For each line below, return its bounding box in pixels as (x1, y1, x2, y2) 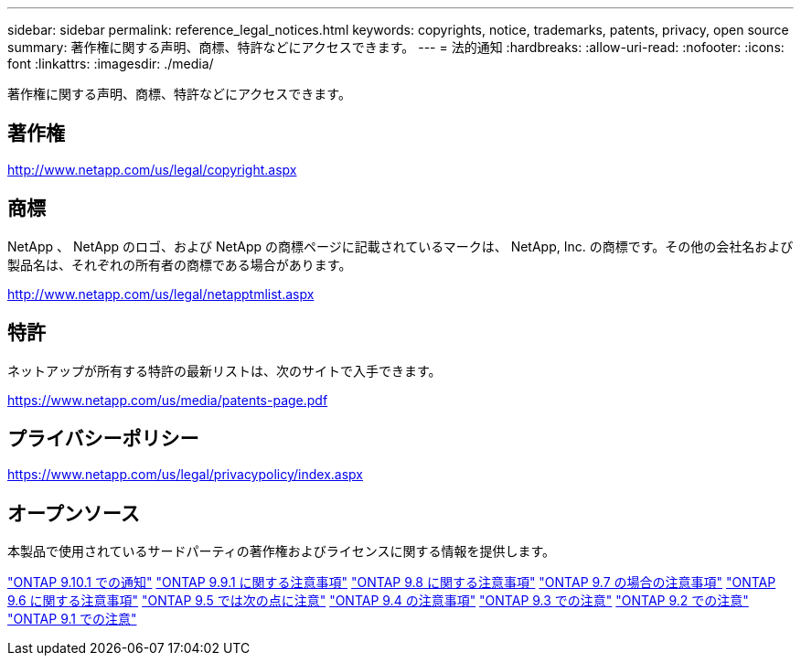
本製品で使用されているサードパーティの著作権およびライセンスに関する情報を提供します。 (7, 543, 556, 560)
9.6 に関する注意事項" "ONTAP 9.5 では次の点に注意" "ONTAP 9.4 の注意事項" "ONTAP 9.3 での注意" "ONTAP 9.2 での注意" (7, 593, 749, 609)
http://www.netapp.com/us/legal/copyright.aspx (7, 161, 297, 177)
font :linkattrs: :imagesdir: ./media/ (7, 56, 214, 71)
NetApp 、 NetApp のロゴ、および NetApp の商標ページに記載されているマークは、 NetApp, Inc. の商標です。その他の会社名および (7, 238, 794, 254)
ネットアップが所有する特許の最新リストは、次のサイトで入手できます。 (7, 362, 442, 379)
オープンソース (7, 501, 140, 525)
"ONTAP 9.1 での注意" (7, 611, 137, 627)
